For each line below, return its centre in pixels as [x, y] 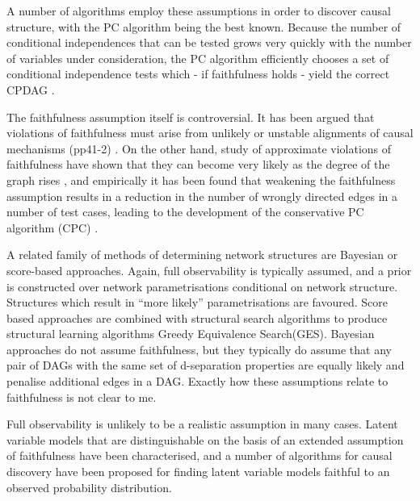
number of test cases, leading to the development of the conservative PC [185, 212]
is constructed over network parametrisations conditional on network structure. [202, 286]
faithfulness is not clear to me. [82, 397]
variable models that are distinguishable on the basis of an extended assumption [205, 439]
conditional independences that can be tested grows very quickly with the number [209, 42]
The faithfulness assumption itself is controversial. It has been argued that [191, 117]
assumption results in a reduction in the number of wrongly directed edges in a [202, 196]
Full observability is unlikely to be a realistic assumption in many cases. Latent [202, 424]
